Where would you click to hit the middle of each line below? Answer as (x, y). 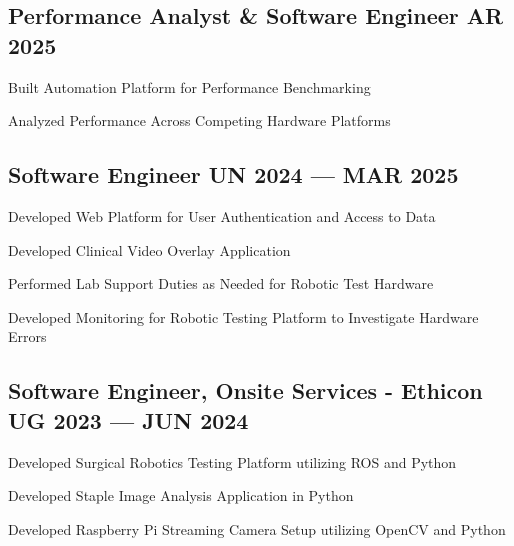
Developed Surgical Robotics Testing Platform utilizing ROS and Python (232, 461)
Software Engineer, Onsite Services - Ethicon (245, 390)
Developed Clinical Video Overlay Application (149, 249)
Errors (27, 336)
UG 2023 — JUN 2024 (128, 419)
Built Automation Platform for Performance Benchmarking (189, 86)
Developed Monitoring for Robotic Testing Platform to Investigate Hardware (243, 316)
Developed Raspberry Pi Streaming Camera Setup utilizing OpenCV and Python (257, 528)
